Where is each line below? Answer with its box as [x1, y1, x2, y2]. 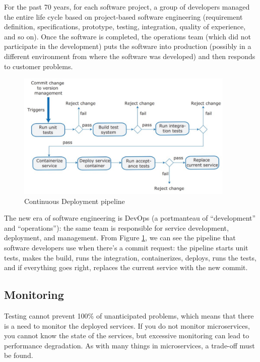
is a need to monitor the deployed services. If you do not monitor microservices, [4, 320, 250, 331]
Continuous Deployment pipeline [24, 195, 125, 206]
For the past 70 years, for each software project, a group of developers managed [4, 2, 250, 12]
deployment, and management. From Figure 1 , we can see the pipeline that [4, 232, 236, 243]
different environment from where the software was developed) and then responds [4, 50, 255, 61]
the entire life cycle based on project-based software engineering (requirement [4, 11, 243, 22]
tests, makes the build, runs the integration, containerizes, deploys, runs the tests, [4, 252, 256, 263]
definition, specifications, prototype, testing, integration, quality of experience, [4, 21, 246, 32]
